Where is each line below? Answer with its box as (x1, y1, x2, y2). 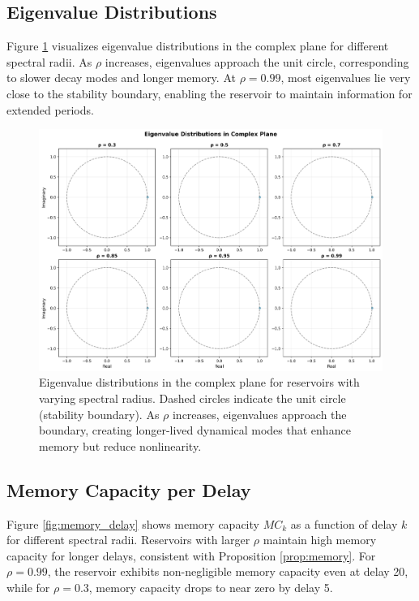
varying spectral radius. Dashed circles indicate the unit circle (39, 389, 346, 406)
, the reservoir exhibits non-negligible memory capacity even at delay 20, (47, 563, 408, 580)
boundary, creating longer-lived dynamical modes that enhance (39, 422, 351, 439)
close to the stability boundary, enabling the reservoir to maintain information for (6, 84, 413, 102)
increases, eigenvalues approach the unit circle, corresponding (105, 53, 409, 70)
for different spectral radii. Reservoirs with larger (6, 531, 250, 548)
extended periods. (6, 101, 94, 118)
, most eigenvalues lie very (280, 69, 411, 86)
